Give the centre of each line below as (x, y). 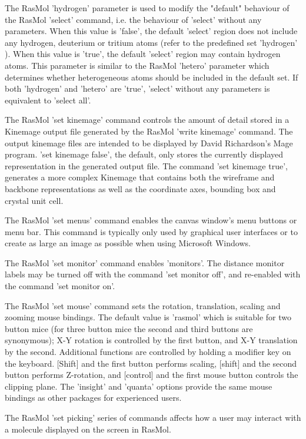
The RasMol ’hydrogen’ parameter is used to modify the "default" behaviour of (147, 8)
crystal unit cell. (34, 200)
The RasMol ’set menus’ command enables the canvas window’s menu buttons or (151, 220)
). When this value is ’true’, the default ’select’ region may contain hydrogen (143, 54)
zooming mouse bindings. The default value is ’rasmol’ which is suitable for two (148, 317)
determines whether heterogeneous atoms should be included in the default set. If (152, 77)
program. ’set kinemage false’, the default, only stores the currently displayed (144, 154)
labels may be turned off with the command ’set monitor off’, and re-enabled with (153, 274)
